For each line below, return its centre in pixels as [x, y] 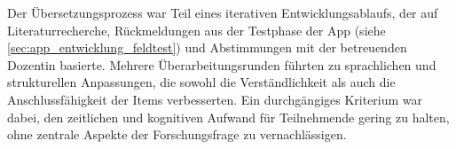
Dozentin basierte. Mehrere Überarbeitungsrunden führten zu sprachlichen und [222, 64]
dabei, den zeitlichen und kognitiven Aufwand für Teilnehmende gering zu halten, [228, 117]
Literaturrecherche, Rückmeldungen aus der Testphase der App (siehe [197, 30]
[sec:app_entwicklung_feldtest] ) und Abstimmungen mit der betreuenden [207, 47]
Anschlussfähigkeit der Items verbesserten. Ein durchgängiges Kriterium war [215, 99]
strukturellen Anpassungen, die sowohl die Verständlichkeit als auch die [201, 82]
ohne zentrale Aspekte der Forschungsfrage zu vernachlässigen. [177, 134]
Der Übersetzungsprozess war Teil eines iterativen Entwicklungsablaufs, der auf [223, 12]
